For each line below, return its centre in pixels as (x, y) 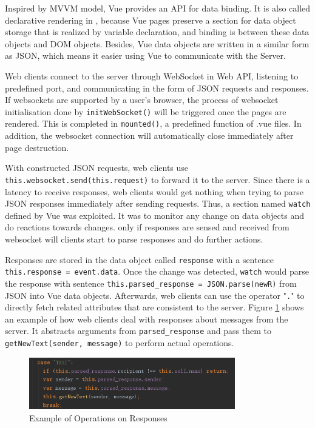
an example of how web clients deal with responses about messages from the (147, 319)
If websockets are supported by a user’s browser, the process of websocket (142, 100)
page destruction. (37, 147)
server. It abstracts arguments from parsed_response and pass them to (138, 331)
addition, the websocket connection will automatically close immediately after (149, 135)
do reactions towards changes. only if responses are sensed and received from (147, 227)
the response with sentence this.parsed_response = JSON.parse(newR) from (151, 283)
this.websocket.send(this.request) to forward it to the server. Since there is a (157, 179)
